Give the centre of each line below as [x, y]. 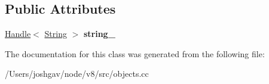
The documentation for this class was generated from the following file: [135, 53]
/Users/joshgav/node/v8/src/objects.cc [77, 74]
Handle [18, 34]
